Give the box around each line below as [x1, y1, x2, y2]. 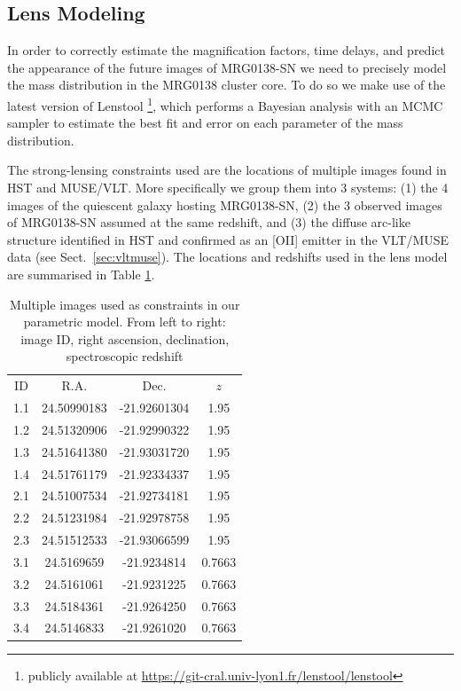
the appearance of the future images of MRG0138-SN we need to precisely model [7, 58, 447, 76]
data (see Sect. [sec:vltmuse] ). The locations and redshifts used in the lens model [7, 247, 448, 266]
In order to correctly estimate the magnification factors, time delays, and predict [7, 41, 445, 59]
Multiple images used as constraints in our [9, 294, 240, 313]
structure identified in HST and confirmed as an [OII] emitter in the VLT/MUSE [7, 230, 449, 248]
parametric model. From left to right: [23, 312, 226, 331]
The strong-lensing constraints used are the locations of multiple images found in [7, 161, 447, 179]
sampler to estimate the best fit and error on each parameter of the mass [7, 114, 403, 132]
